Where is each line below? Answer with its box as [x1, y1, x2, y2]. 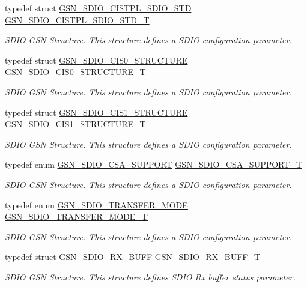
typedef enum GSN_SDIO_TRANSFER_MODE [5, 198, 188, 211]
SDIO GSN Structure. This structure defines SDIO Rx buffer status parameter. [5, 270, 296, 283]
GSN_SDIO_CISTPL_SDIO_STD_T [5, 13, 150, 26]
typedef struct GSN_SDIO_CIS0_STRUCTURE [5, 53, 188, 66]
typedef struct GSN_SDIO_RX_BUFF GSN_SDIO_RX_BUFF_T [5, 250, 261, 263]
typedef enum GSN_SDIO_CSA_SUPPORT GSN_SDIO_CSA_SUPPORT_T [5, 158, 302, 171]
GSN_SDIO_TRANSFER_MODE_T [5, 210, 148, 223]
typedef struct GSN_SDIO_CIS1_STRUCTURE [5, 106, 188, 118]
